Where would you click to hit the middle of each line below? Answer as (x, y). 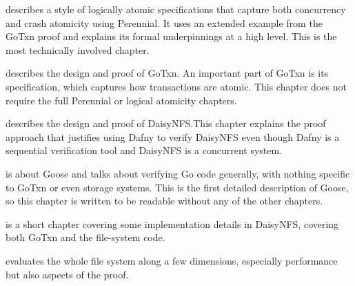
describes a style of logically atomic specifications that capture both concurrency (176, 9)
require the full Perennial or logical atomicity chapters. (121, 100)
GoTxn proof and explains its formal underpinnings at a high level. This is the (171, 36)
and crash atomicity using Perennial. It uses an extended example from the (164, 22)
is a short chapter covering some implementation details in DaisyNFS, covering (172, 223)
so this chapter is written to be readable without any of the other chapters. (164, 201)
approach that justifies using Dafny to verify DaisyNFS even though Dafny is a (173, 136)
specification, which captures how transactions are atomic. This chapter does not (176, 86)
